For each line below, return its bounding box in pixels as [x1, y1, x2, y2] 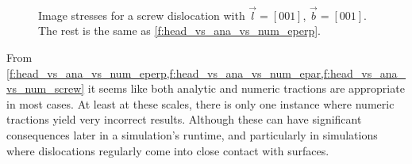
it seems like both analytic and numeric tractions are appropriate [87, 80, 405, 97]
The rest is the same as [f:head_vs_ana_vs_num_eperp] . [38, 22, 321, 39]
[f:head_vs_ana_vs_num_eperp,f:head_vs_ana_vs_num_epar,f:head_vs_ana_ [6, 64, 406, 81]
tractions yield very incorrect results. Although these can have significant [6, 111, 362, 128]
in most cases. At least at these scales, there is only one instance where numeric [6, 95, 395, 112]
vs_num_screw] [6, 80, 85, 97]
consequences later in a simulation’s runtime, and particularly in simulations [6, 126, 378, 143]
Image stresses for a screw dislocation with [38, 6, 245, 23]
